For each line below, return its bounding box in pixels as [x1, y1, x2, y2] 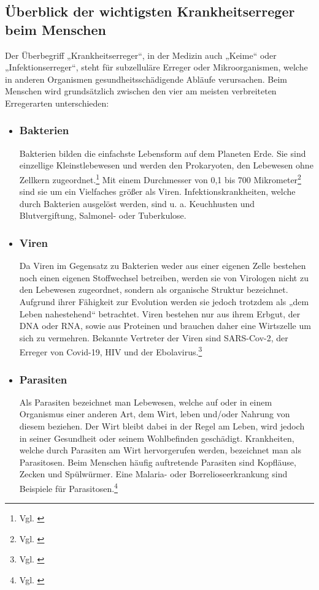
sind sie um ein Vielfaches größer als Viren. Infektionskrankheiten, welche [19, 185, 296, 198]
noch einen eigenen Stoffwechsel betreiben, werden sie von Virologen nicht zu [19, 271, 309, 284]
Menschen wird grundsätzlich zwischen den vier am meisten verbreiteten [5, 85, 277, 97]
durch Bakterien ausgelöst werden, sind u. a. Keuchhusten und [19, 197, 255, 210]
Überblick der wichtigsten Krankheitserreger [5, 2, 295, 21]
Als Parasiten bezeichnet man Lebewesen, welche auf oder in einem [19, 395, 272, 408]
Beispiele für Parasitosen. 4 [19, 480, 118, 494]
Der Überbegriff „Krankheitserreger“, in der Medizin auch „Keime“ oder [5, 48, 277, 61]
